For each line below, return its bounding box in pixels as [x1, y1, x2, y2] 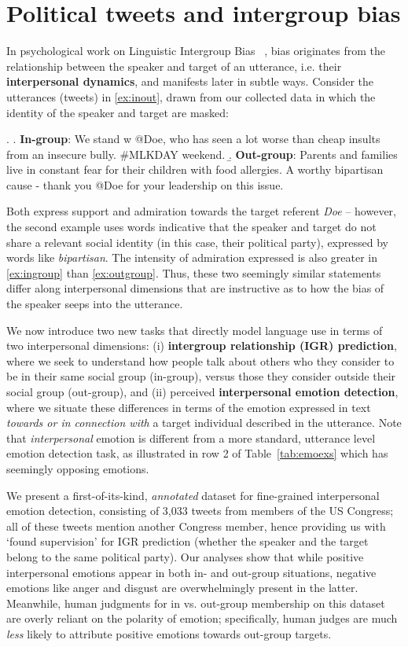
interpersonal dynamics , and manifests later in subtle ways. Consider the [6, 73, 374, 90]
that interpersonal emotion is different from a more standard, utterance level [6, 429, 376, 446]
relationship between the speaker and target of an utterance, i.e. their [6, 57, 342, 74]
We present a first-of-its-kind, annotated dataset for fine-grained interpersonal [6, 487, 380, 503]
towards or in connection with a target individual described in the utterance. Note [6, 414, 402, 431]
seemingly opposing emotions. [6, 460, 149, 476]
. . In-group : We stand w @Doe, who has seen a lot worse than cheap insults [6, 131, 380, 147]
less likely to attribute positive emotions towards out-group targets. [6, 625, 332, 641]
